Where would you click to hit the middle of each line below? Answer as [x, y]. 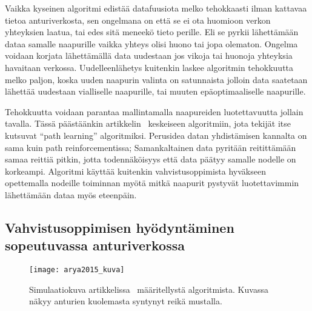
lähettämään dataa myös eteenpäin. [71, 194]
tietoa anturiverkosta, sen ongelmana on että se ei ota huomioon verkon [138, 20]
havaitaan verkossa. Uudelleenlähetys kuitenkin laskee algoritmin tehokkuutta [149, 67]
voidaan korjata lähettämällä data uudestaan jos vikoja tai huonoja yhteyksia [149, 55]
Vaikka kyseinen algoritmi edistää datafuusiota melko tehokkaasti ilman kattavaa [156, 8]
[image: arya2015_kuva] [77, 270]
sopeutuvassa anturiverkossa [95, 245]
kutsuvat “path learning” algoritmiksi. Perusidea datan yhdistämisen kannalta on [156, 135]
